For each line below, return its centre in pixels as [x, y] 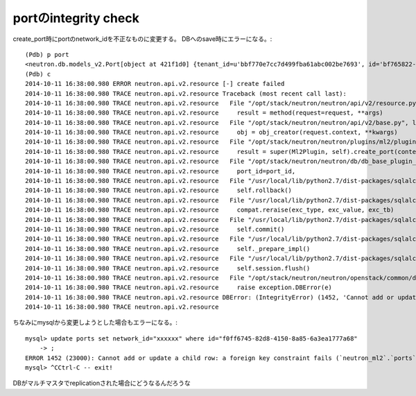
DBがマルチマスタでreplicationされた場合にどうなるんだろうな [102, 383]
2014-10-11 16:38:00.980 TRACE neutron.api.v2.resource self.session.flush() [168, 268]
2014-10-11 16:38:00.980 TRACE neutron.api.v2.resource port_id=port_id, [161, 171]
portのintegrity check [76, 18]
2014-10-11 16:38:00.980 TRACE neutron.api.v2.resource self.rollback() [159, 190]
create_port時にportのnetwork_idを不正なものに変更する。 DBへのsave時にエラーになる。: [142, 39]
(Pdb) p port [47, 54]
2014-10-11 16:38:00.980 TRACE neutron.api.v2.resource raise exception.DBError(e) [179, 287]
